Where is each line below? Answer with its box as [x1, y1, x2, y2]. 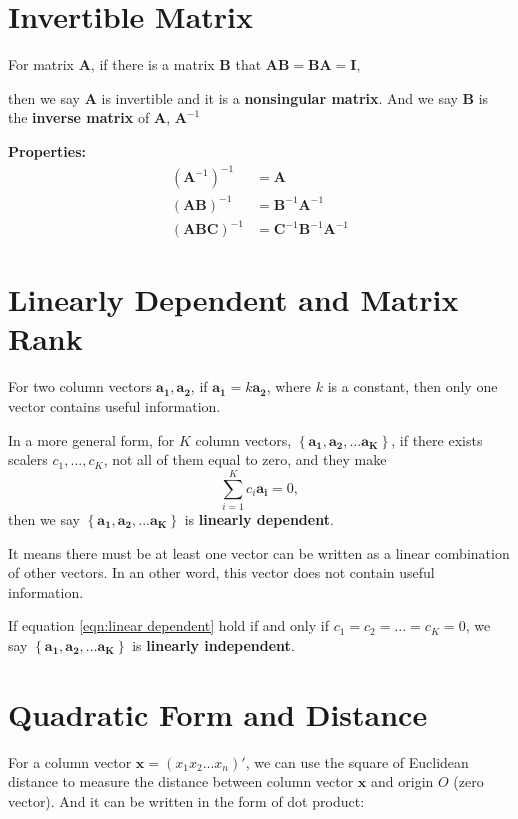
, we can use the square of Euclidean [245, 751, 469, 772]
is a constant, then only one [327, 376, 498, 397]
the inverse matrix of [8, 107, 150, 128]
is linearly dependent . [184, 508, 334, 529]
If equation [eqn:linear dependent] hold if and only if [8, 615, 329, 636]
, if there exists [391, 429, 483, 450]
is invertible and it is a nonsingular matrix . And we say [101, 87, 458, 108]
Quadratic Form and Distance [8, 693, 428, 734]
